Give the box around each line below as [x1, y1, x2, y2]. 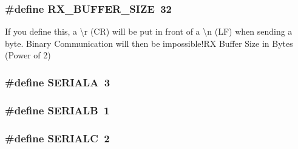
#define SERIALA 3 [5, 74, 110, 89]
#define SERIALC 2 [5, 130, 110, 145]
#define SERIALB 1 [5, 102, 110, 117]
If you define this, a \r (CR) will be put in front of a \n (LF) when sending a [5, 25, 293, 38]
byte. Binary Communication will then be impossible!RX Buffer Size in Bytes [5, 36, 293, 49]
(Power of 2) [5, 49, 51, 61]
